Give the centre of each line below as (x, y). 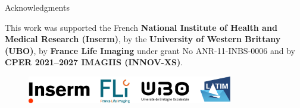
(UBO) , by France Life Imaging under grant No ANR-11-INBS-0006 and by (150, 50)
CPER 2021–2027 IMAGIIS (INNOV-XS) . (94, 62)
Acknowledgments (37, 7)
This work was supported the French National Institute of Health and (141, 27)
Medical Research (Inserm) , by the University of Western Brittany (143, 39)
